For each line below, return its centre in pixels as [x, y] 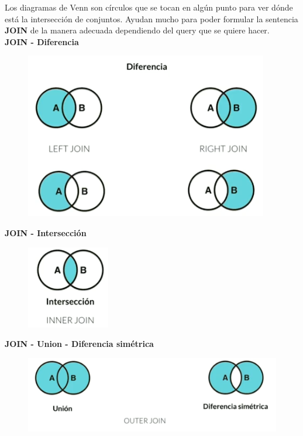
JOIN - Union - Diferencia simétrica [79, 344]
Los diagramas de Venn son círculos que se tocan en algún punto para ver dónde [149, 7]
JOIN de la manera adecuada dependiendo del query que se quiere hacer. [137, 30]
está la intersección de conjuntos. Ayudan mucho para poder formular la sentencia [151, 18]
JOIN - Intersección [46, 232]
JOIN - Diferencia [42, 41]
